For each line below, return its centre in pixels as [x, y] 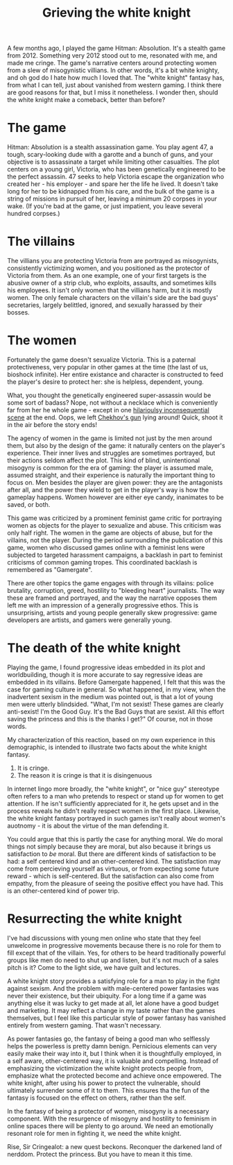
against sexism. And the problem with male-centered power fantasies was [113, 988]
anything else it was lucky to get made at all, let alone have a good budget [113, 1003]
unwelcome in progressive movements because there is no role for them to [114, 945]
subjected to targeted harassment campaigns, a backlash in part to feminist [115, 555]
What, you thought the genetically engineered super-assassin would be [109, 395]
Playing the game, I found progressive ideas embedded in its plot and [106, 667]
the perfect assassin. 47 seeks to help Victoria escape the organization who [115, 177]
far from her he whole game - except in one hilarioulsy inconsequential [108, 410]
